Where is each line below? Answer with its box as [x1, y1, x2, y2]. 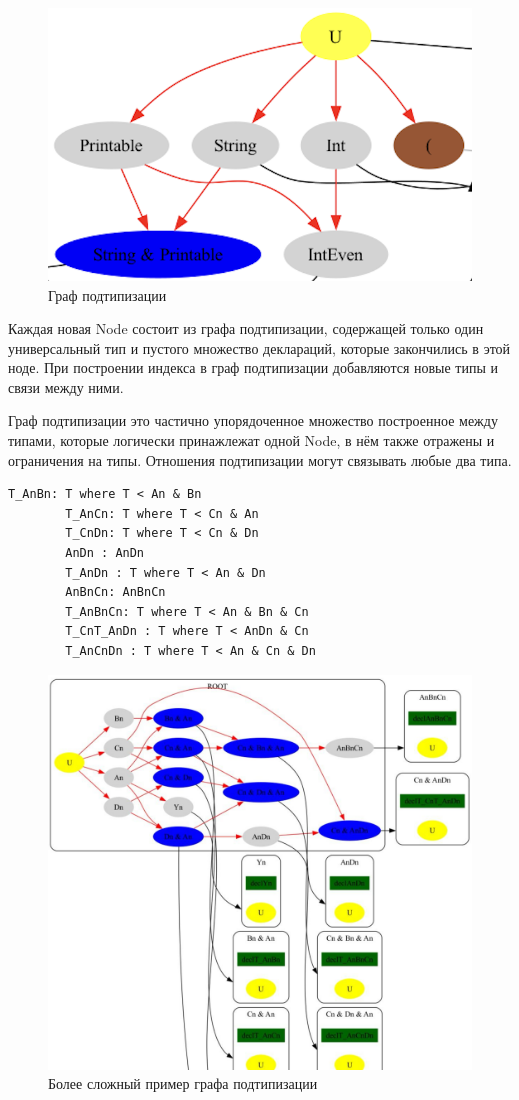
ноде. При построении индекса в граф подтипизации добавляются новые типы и [8, 357, 499, 378]
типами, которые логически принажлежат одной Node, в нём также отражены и [8, 430, 495, 451]
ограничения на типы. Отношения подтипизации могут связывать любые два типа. [8, 449, 512, 470]
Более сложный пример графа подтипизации [48, 1073, 318, 1094]
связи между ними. [8, 376, 124, 397]
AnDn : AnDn [65, 546, 145, 561]
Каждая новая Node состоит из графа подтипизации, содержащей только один [8, 318, 484, 339]
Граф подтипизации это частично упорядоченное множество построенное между [8, 410, 498, 431]
